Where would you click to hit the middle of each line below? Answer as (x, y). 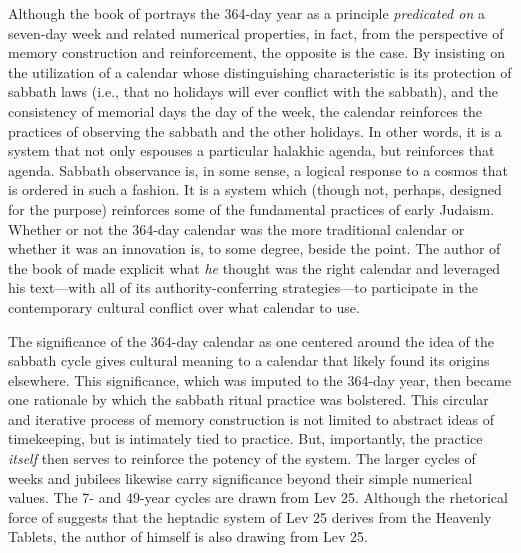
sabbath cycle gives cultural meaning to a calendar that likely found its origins (249, 360)
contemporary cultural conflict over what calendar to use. (184, 306)
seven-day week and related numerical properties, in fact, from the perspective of (256, 32)
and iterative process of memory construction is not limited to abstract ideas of (251, 418)
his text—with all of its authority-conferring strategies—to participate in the (243, 287)
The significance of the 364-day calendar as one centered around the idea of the (251, 340)
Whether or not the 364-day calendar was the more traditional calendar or (236, 228)
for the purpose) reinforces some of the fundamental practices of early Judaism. (251, 208)
